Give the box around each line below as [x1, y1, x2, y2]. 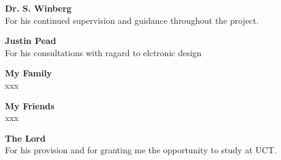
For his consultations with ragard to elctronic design [5, 46, 202, 59]
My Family [5, 67, 52, 79]
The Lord [5, 131, 46, 144]
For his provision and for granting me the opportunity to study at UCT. [5, 144, 277, 156]
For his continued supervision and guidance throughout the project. [5, 13, 259, 26]
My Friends [5, 99, 55, 112]
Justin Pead [5, 34, 56, 47]
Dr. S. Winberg [5, 2, 72, 14]
